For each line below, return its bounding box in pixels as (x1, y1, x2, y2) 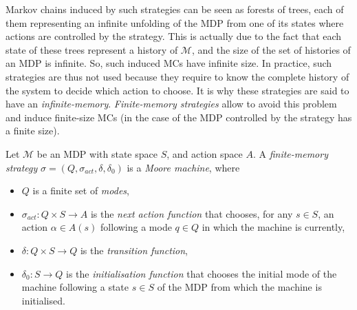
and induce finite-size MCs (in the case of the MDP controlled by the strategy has (6, 110, 352, 124)
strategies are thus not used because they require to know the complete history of (6, 69, 349, 83)
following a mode (100, 220, 172, 234)
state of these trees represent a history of (6, 42, 178, 56)
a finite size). (6, 123, 60, 138)
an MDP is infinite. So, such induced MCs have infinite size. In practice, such (6, 56, 332, 70)
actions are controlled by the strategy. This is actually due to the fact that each (6, 29, 342, 43)
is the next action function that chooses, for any (90, 206, 293, 220)
